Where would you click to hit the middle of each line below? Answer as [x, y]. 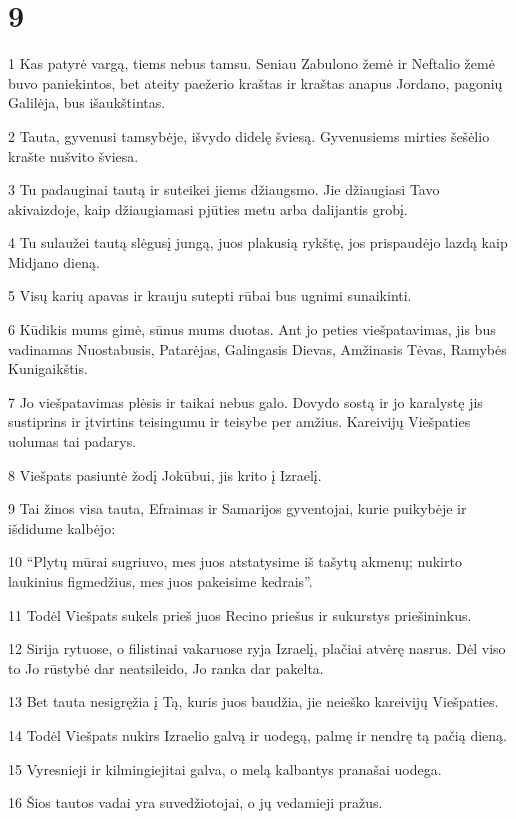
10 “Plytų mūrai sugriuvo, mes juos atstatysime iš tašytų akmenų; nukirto [235, 561]
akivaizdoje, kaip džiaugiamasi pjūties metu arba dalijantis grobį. [208, 208]
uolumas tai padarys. [72, 441]
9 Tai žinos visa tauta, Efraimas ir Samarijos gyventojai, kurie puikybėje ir [237, 508]
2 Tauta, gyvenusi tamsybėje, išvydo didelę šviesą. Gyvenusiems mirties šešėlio [249, 135]
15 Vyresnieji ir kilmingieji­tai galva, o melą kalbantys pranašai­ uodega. [225, 768]
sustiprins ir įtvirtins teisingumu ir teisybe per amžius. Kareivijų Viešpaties [239, 421]
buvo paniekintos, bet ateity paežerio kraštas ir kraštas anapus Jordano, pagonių [255, 82]
